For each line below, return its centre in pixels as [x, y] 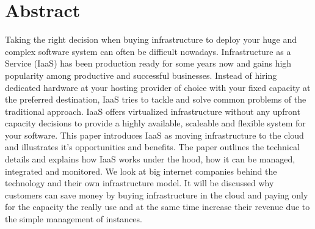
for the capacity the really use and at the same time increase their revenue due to [157, 207]
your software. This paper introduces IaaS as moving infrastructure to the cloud [154, 135]
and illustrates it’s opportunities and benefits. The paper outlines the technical [152, 147]
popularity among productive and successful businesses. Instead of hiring [141, 75]
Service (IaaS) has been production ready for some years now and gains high [148, 63]
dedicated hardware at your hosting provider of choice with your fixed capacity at [158, 87]
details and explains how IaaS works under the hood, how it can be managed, [150, 159]
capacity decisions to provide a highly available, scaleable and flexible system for [155, 123]
